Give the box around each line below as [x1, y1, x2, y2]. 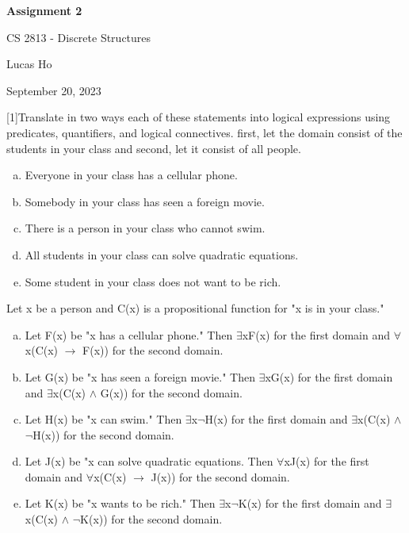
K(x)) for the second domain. [80, 511, 223, 527]
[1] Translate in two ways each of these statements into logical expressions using [6, 109, 391, 125]
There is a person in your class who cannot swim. [25, 220, 266, 236]
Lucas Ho [6, 56, 52, 72]
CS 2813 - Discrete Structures [6, 29, 151, 45]
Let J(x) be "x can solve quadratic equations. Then [25, 453, 273, 470]
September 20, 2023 [6, 82, 101, 98]
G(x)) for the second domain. [100, 384, 243, 401]
